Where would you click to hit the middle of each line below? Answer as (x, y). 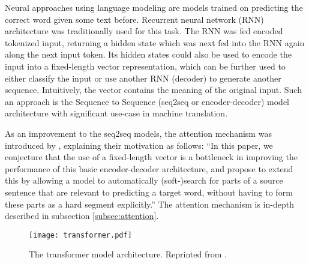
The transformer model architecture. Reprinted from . (128, 254)
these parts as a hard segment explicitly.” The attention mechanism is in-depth (149, 204)
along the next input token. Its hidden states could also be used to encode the (148, 54)
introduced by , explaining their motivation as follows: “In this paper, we (139, 145)
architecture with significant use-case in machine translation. (116, 113)
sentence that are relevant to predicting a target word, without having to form (149, 192)
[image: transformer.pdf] (80, 235)
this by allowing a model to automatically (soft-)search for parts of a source (144, 180)
